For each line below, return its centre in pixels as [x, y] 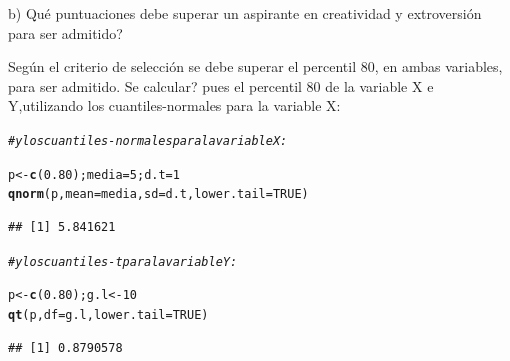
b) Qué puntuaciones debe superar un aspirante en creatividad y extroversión [245, 13]
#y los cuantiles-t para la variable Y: [123, 261]
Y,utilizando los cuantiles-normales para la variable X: [174, 105]
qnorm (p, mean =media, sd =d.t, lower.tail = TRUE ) [158, 194]
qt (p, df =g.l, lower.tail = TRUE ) [108, 314]
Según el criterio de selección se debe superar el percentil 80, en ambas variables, [255, 66]
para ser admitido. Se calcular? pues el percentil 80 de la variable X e [221, 85]
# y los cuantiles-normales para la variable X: [148, 140]
